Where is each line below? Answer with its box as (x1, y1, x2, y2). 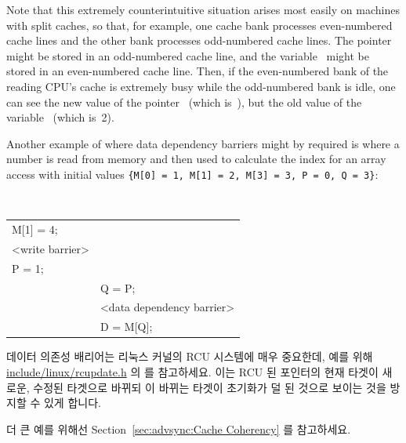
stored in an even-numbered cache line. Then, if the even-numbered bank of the (6, 63, 389, 79)
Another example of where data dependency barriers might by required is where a (6, 135, 400, 151)
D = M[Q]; (100, 318, 153, 335)
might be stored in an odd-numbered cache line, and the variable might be (6, 47, 369, 64)
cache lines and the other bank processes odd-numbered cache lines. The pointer (6, 32, 392, 49)
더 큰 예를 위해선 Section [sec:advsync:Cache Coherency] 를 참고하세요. (6, 420, 351, 437)
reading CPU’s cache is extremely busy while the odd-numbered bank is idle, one (6, 78, 396, 94)
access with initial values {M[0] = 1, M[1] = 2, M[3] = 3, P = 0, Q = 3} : (6, 165, 379, 182)
